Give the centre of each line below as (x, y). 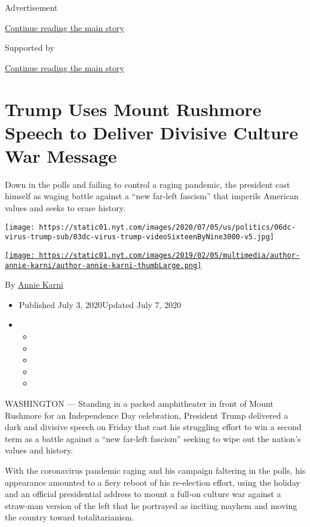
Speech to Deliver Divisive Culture (152, 132)
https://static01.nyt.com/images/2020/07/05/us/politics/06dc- (167, 227)
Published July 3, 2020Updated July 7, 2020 (100, 304)
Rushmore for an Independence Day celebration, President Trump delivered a (147, 415)
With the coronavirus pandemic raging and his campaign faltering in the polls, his (155, 470)
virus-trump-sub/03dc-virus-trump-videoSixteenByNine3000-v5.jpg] (140, 237)
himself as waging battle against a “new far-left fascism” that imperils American (152, 196)
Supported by (30, 48)
